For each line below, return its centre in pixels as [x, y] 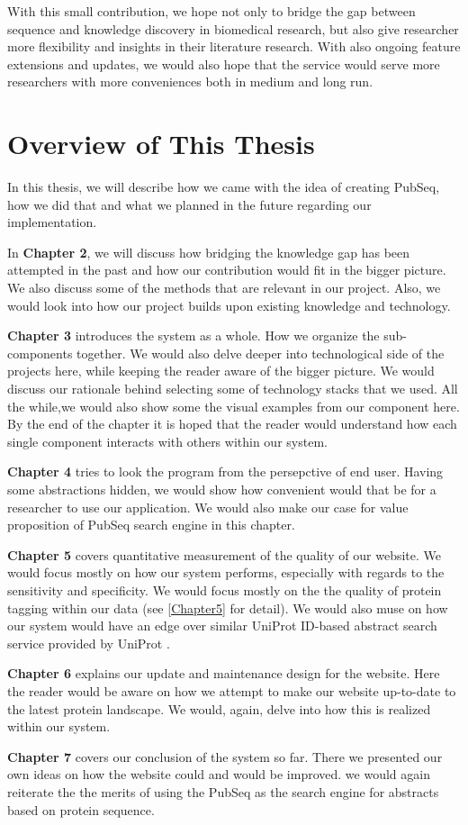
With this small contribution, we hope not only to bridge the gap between [211, 11]
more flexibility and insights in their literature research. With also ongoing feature [234, 46]
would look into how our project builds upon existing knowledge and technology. [229, 305]
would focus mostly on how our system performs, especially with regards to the [226, 572]
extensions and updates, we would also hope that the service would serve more [224, 63]
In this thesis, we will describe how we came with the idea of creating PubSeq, [224, 187]
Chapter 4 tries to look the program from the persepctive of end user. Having [225, 471]
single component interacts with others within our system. [167, 441]
